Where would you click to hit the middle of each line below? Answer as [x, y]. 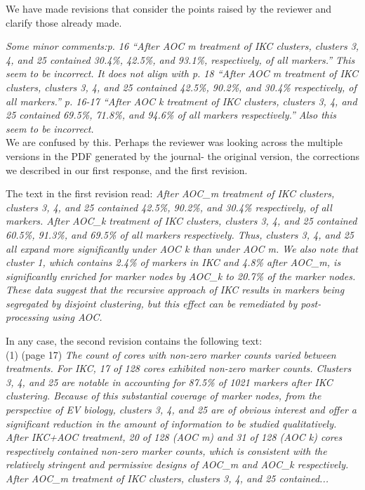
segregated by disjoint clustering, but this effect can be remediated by [152, 303]
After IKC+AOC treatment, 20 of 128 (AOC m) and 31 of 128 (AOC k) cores [174, 437]
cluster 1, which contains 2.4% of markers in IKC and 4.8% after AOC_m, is [173, 262]
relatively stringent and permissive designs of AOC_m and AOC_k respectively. [177, 464]
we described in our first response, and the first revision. [127, 170]
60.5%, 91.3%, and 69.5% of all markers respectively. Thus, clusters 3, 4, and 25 [180, 234]
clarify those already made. [64, 22]
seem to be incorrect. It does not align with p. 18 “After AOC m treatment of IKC [182, 73]
